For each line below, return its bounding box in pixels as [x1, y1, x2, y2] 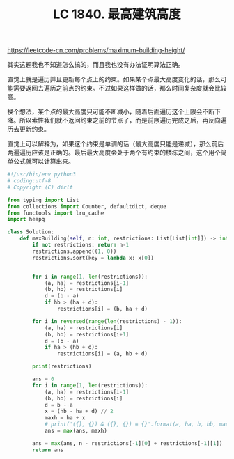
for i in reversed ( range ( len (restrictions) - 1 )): [32, 318, 182, 325]
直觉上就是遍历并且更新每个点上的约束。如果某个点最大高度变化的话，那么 [7, 75, 221, 84]
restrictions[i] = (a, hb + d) [56, 350, 148, 357]
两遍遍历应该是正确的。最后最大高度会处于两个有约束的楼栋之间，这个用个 [7, 148, 221, 157]
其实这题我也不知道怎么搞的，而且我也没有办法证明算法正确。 [7, 61, 185, 69]
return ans [32, 446, 64, 453]
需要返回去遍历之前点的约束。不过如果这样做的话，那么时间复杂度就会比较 [13, 84, 227, 93]
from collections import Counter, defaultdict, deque [7, 203, 167, 210]
